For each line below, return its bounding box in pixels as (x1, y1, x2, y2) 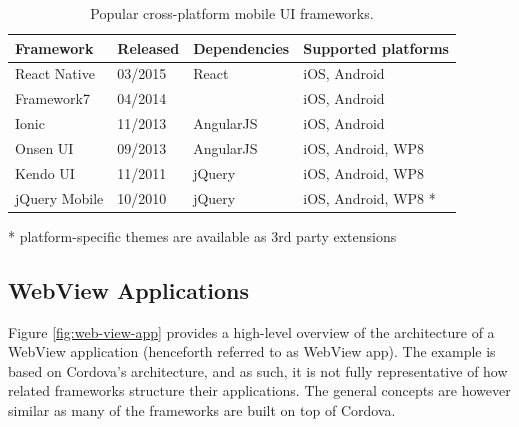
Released (117, 37, 180, 58)
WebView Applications (8, 274, 250, 305)
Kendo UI (15, 162, 75, 183)
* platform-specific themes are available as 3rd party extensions (8, 225, 397, 246)
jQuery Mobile (15, 187, 104, 208)
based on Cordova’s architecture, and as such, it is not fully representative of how (8, 360, 508, 381)
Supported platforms (303, 37, 449, 58)
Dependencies (193, 37, 290, 58)
